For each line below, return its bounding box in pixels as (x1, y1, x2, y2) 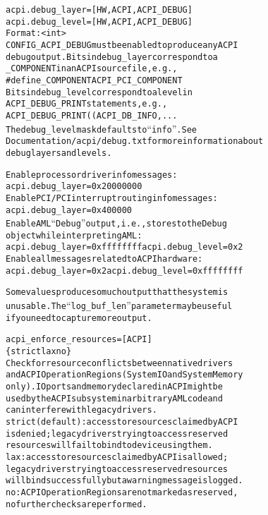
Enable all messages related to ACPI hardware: (6, 254, 203, 265)
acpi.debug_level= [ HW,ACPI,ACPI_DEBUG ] (6, 16, 193, 27)
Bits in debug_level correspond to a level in (6, 87, 193, 97)
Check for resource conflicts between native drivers (6, 358, 233, 368)
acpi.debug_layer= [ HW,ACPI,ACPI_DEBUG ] (6, 5, 193, 15)
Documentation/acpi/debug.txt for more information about (6, 136, 264, 147)
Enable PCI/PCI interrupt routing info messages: (6, 193, 218, 203)
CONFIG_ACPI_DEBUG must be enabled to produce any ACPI (6, 40, 238, 50)
